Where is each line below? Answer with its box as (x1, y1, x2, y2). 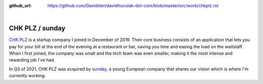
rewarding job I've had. (9, 57, 56, 63)
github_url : (9, 3, 32, 8)
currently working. (9, 73, 46, 79)
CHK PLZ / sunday (9, 24, 66, 32)
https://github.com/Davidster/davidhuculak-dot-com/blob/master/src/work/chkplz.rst (47, 3, 219, 8)
